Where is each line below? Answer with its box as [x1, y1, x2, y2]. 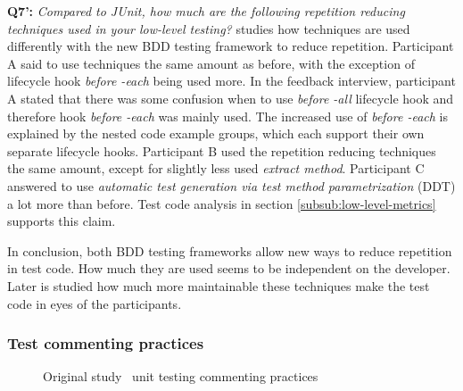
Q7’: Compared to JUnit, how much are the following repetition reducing [7, 2, 405, 20]
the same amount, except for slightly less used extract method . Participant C [7, 159, 425, 178]
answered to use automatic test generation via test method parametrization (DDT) [7, 176, 456, 195]
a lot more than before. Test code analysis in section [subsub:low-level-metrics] [7, 194, 436, 212]
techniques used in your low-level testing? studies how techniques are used [7, 19, 410, 37]
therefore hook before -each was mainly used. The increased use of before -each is [7, 106, 448, 125]
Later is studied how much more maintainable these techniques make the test [7, 276, 430, 295]
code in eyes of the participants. [7, 294, 182, 312]
